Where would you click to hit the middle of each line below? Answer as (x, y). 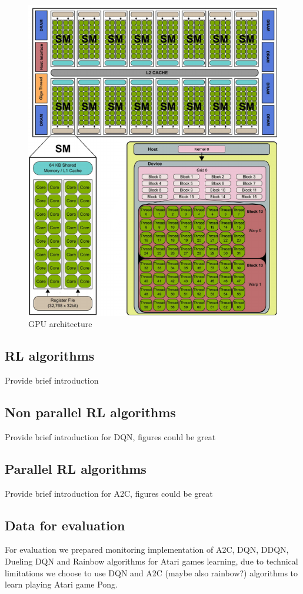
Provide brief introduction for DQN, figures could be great (110, 436)
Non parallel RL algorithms (90, 412)
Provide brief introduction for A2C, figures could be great (109, 493)
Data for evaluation (65, 525)
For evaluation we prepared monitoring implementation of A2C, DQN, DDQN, (147, 550)
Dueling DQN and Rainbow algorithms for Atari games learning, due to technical (151, 561)
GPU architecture (60, 324)
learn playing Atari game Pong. (61, 584)
